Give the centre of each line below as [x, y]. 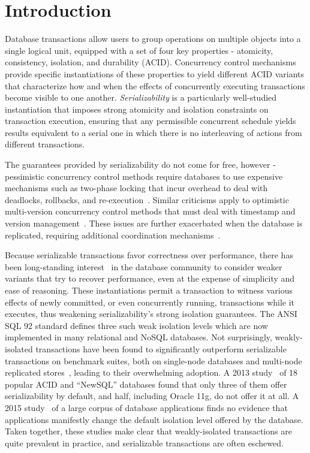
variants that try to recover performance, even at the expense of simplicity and [150, 278]
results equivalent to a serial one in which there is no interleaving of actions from [154, 132]
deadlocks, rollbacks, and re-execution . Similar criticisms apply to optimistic [147, 199]
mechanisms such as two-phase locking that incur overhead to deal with [136, 188]
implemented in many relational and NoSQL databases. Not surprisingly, [139, 337]
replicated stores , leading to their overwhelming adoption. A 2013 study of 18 [151, 372]
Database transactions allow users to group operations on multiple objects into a [153, 39]
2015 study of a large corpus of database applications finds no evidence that [146, 407]
